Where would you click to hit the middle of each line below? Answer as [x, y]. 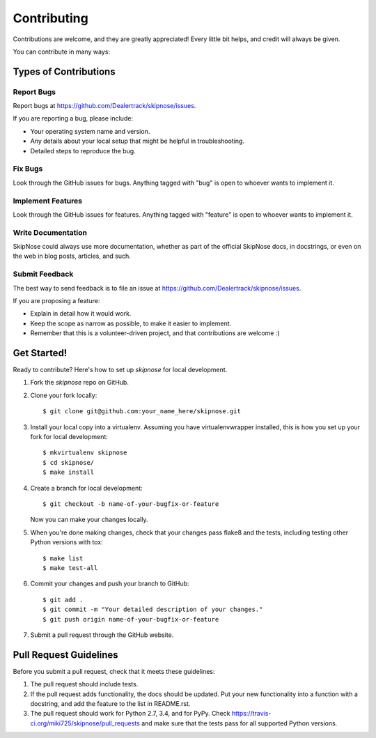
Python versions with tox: [67, 542]
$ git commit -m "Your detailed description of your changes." [153, 609]
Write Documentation [50, 232]
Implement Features [48, 201]
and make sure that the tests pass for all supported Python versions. [240, 723]
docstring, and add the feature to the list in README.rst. [110, 703]
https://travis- [251, 714]
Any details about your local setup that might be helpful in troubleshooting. [138, 141]
